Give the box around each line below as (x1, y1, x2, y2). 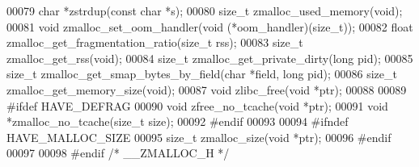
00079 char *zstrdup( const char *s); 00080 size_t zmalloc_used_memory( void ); (6, 2, 403, 19)
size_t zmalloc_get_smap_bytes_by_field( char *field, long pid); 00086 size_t (6, 65, 397, 82)
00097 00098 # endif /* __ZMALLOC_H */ (6, 144, 230, 161)
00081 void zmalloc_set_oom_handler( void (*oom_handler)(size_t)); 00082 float (6, 18, 413, 35)
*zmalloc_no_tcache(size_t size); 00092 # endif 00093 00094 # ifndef (6, 113, 349, 130)
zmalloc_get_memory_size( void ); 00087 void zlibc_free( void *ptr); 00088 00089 (6, 81, 407, 98)
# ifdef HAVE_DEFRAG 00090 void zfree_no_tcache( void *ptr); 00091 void (6, 97, 388, 114)
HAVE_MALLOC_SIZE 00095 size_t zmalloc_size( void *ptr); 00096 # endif (6, 128, 391, 145)
